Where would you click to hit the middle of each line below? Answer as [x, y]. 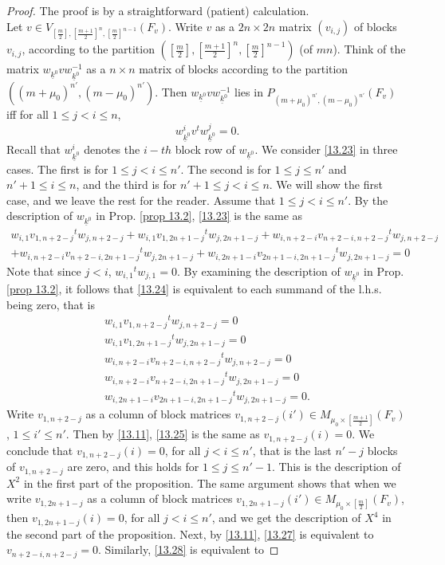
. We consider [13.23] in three [326, 149]
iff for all [28, 114]
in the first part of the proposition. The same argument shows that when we [210, 483]
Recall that [33, 149]
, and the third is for [126, 184]
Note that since [44, 271]
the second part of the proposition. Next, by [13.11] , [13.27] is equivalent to [190, 534]
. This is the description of [336, 467]
